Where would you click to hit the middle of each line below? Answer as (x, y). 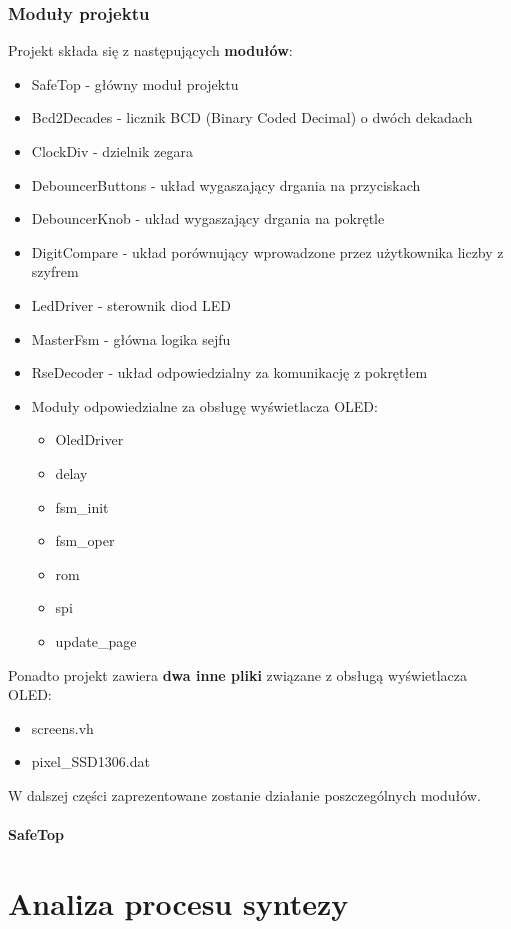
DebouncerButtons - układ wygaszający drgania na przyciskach (226, 184)
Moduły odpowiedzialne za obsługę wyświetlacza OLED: (204, 405)
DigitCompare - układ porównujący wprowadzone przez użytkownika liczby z (267, 251)
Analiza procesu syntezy (178, 902)
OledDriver (89, 439)
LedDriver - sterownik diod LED (131, 304)
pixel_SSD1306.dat (90, 761)
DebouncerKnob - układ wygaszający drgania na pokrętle (208, 218)
